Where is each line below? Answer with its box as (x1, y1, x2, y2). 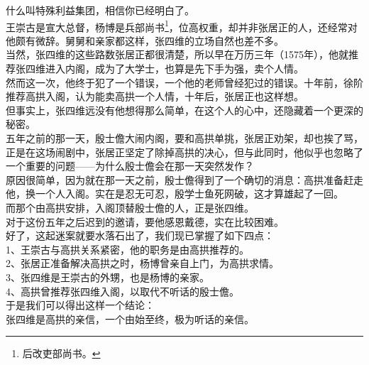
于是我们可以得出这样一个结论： (6, 298, 155, 312)
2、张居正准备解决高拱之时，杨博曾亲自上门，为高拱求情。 (6, 256, 279, 271)
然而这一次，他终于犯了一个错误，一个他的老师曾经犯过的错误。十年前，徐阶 (6, 75, 363, 89)
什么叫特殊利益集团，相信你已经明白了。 (6, 3, 194, 17)
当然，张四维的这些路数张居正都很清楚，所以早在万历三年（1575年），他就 (6, 47, 348, 62)
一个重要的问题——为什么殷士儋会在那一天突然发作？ (6, 158, 254, 173)
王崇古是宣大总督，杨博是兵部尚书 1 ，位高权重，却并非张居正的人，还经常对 (6, 17, 358, 34)
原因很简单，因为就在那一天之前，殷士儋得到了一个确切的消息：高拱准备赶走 (6, 172, 363, 187)
